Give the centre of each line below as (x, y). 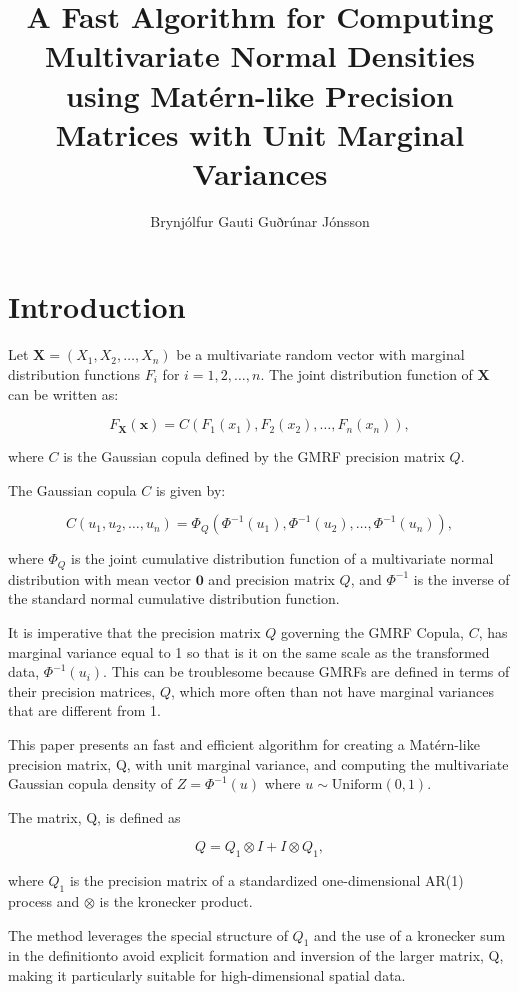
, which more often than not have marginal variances (332, 690)
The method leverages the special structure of (148, 934)
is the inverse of (461, 578)
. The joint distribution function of (366, 374)
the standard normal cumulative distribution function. (174, 598)
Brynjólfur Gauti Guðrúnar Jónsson (260, 220)
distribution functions (74, 374)
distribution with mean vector (99, 578)
